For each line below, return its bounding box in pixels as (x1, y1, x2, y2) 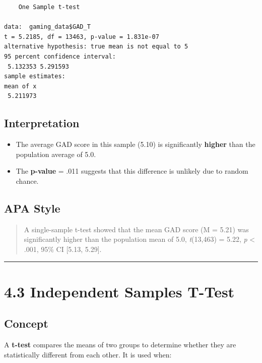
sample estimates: (4, 73, 65, 80)
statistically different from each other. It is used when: (4, 349, 172, 359)
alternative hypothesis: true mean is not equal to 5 (4, 43, 188, 50)
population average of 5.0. (16, 148, 96, 159)
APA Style (4, 200, 60, 216)
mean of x (4, 82, 37, 90)
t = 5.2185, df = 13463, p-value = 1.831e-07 (4, 33, 159, 40)
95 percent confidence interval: (4, 53, 116, 60)
